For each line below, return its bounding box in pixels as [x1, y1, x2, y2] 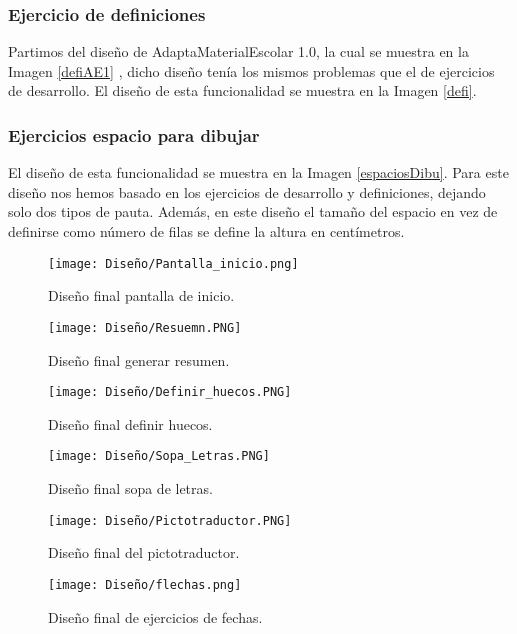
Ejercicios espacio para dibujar [8, 122, 260, 147]
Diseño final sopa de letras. [48, 478, 213, 498]
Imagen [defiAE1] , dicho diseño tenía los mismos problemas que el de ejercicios [8, 60, 495, 81]
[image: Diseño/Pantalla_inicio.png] [48, 256, 299, 271]
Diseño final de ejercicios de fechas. [48, 606, 263, 627]
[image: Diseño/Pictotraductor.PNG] [48, 513, 292, 528]
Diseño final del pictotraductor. [48, 542, 240, 563]
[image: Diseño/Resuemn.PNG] [48, 320, 242, 335]
